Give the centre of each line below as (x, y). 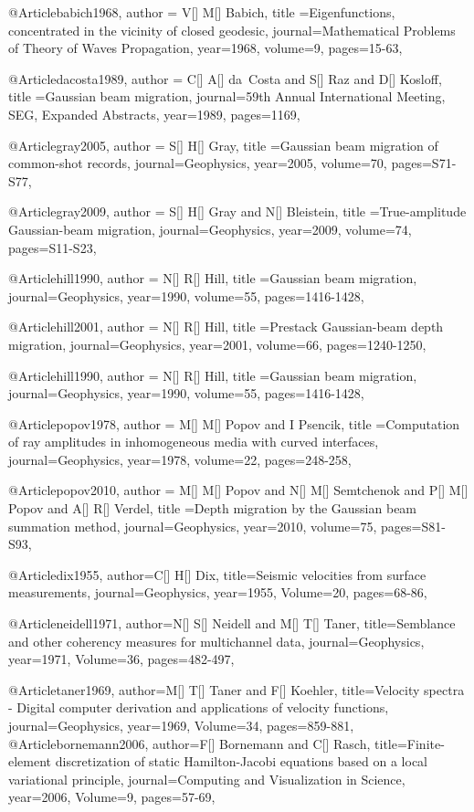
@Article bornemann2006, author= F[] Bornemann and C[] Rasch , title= (208, 743)
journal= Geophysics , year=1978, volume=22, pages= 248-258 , (180, 459)
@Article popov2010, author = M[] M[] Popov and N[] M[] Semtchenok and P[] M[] (238, 490)
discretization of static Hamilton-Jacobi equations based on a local (242, 761)
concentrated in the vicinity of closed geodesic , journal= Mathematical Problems (232, 30)
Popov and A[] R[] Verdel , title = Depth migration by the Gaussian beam (213, 508)
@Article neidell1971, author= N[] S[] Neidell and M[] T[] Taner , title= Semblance (232, 623)
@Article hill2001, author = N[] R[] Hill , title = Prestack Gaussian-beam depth (226, 327)
